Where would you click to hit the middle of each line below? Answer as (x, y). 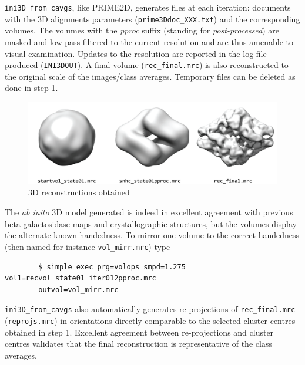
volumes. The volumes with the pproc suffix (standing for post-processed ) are (142, 30)
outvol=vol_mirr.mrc (78, 290)
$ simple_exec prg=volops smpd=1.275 (112, 267)
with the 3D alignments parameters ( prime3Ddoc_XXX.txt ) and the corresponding (152, 18)
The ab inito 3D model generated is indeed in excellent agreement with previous (149, 212)
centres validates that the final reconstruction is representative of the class (138, 344)
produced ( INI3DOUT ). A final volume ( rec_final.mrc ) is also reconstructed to (147, 65)
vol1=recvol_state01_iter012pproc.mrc (81, 278)
